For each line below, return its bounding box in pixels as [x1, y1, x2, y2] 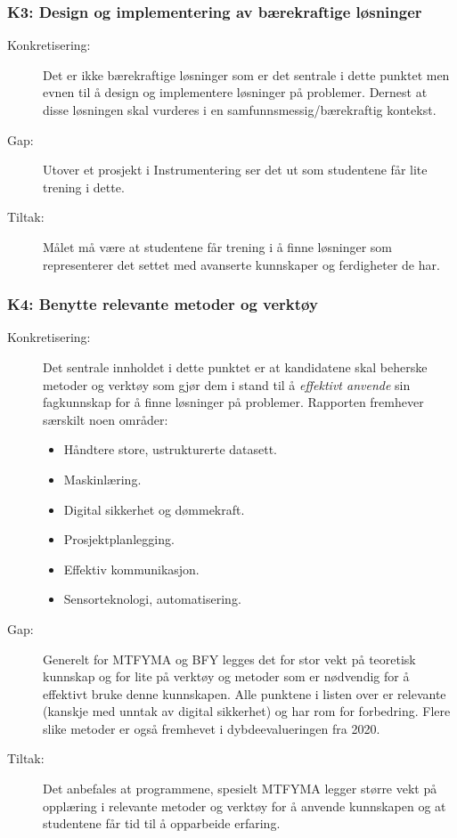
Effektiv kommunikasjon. [63, 559, 200, 578]
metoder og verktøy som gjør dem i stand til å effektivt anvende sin [43, 375, 411, 394]
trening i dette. [43, 177, 125, 196]
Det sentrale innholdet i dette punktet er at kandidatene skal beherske [43, 357, 428, 376]
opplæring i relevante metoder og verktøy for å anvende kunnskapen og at [43, 796, 446, 815]
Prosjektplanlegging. [63, 530, 175, 549]
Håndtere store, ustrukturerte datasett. [63, 440, 278, 459]
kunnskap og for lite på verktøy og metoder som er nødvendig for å [43, 667, 410, 686]
